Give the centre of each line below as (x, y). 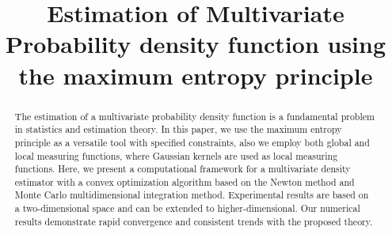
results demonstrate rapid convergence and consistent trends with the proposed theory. (194, 221)
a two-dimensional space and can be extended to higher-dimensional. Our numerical (187, 208)
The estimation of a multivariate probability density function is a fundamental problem (194, 116)
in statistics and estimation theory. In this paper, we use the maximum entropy (178, 129)
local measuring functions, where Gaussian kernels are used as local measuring (176, 155)
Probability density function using (196, 44)
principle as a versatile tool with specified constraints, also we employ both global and (192, 142)
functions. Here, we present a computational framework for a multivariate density (183, 169)
